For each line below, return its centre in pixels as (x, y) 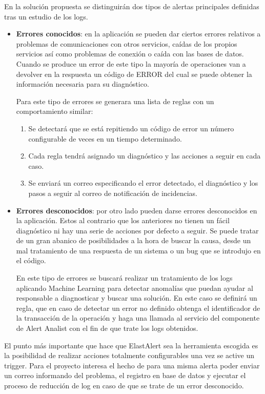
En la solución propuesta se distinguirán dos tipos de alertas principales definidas (132, 6)
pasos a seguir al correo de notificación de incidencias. (113, 193)
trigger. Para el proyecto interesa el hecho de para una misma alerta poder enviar (132, 365)
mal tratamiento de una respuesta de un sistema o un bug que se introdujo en (138, 250)
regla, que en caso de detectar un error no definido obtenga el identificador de (138, 308)
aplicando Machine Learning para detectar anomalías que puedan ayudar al (135, 288)
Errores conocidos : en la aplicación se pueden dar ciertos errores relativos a (138, 34)
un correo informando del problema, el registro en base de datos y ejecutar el (125, 375)
